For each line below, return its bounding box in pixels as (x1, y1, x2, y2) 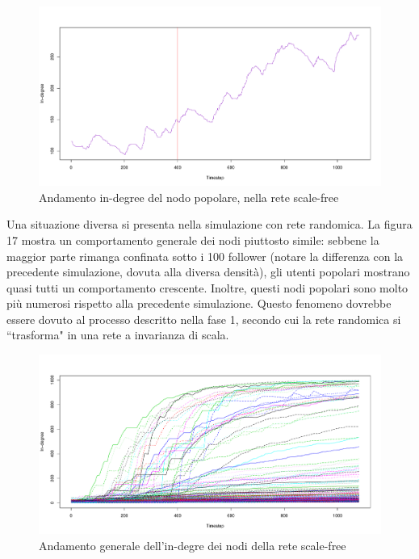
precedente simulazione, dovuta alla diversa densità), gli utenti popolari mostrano (6, 263, 410, 280)
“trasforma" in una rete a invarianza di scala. (6, 326, 229, 343)
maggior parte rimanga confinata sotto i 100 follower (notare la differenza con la (6, 247, 404, 264)
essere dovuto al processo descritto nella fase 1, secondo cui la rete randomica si (6, 310, 401, 327)
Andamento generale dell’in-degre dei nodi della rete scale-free (39, 536, 346, 553)
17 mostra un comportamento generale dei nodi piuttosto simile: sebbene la (6, 231, 379, 248)
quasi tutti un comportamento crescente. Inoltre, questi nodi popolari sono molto (6, 279, 409, 296)
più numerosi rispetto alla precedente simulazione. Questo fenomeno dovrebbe (6, 295, 392, 312)
